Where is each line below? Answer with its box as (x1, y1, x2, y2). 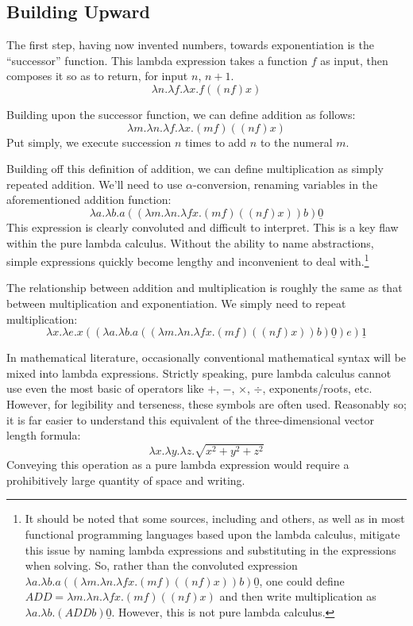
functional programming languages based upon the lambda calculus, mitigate (25, 526, 400, 543)
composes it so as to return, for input (6, 67, 188, 84)
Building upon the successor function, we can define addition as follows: (6, 106, 356, 122)
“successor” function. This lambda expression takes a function (6, 52, 307, 68)
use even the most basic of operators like (6, 380, 204, 397)
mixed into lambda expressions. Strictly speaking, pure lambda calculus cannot (6, 364, 392, 381)
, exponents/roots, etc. (262, 380, 372, 397)
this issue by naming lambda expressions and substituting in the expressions (25, 541, 396, 558)
